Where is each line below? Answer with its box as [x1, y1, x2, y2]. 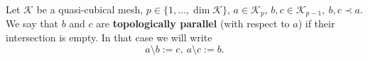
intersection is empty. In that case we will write [6, 30, 212, 45]
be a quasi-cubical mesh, [36, 2, 144, 16]
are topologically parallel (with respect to [96, 16, 290, 31]
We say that [6, 16, 58, 31]
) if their [298, 16, 335, 31]
